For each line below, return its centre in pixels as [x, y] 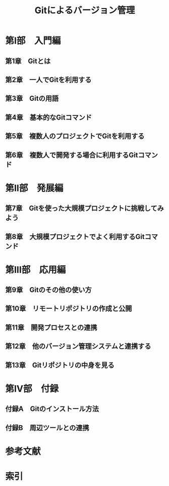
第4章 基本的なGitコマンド [49, 117]
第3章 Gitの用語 [32, 98]
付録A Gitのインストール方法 [52, 409]
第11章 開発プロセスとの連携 [51, 327]
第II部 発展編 [34, 188]
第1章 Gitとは [28, 61]
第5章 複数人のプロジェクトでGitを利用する [75, 136]
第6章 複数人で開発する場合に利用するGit [72, 155]
